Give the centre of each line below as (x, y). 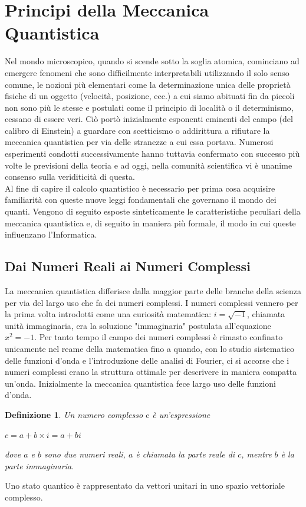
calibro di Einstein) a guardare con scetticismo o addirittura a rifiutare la (137, 130)
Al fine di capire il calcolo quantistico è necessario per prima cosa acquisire (140, 188)
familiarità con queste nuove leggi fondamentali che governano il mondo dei (141, 200)
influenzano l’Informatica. (51, 234)
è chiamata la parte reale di (185, 454)
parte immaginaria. (40, 465)
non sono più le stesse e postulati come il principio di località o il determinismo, (149, 107)
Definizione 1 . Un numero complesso (74, 414)
